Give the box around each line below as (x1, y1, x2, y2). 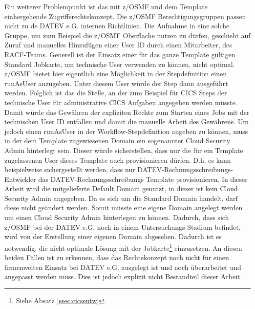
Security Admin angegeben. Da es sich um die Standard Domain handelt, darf (4, 193, 238, 203)
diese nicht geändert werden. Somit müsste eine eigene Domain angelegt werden (4, 202, 243, 213)
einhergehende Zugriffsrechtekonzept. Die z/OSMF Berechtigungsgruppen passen (4, 11, 246, 21)
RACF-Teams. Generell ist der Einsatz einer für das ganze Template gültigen (4, 49, 235, 59)
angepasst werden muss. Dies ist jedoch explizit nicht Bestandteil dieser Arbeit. (4, 271, 242, 282)
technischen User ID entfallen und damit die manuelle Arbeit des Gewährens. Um (4, 116, 249, 127)
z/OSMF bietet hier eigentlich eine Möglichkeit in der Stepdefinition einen (4, 68, 227, 79)
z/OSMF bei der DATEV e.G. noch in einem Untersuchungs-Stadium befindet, (4, 221, 241, 232)
